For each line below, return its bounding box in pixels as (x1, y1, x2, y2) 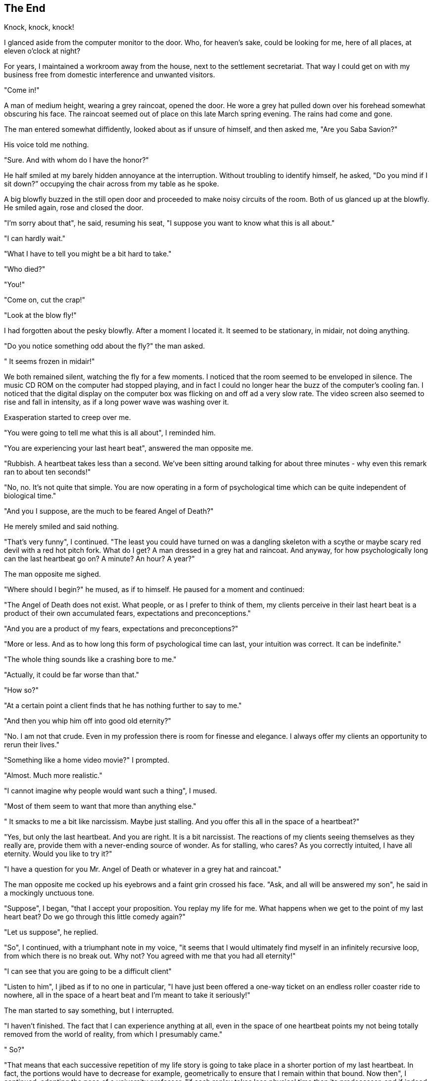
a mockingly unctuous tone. (4, 889, 95, 898)
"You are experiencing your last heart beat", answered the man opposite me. (4, 444, 253, 453)
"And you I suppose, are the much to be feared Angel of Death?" (4, 507, 214, 516)
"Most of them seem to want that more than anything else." (4, 802, 196, 811)
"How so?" (4, 686, 39, 695)
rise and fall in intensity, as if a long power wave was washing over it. (4, 398, 229, 407)
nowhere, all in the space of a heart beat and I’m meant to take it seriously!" (4, 991, 250, 1000)
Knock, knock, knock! (4, 23, 74, 32)
